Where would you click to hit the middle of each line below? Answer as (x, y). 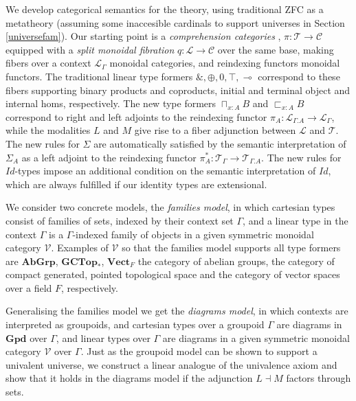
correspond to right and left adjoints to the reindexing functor (136, 116)
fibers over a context (48, 63)
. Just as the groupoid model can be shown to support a (199, 351)
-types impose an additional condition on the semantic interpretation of (165, 171)
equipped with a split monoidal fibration (90, 49)
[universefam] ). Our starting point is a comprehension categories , (143, 36)
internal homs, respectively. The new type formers (111, 103)
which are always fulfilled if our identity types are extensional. (136, 184)
